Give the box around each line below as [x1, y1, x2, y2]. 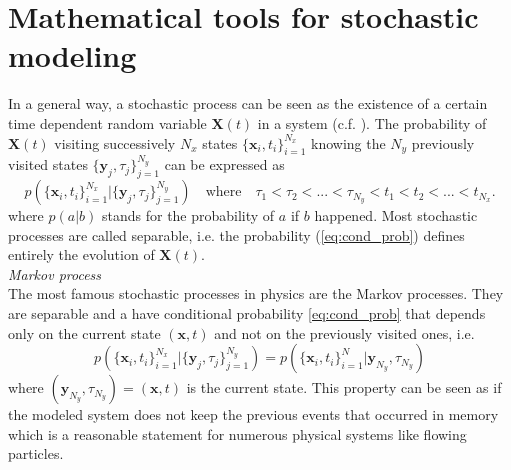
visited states [8, 154, 88, 175]
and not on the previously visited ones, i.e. [214, 322, 475, 343]
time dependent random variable [8, 112, 207, 133]
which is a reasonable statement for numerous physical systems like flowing [8, 423, 467, 444]
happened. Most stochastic [314, 205, 478, 226]
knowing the [311, 132, 386, 153]
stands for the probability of [101, 205, 275, 226]
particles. [8, 443, 64, 464]
